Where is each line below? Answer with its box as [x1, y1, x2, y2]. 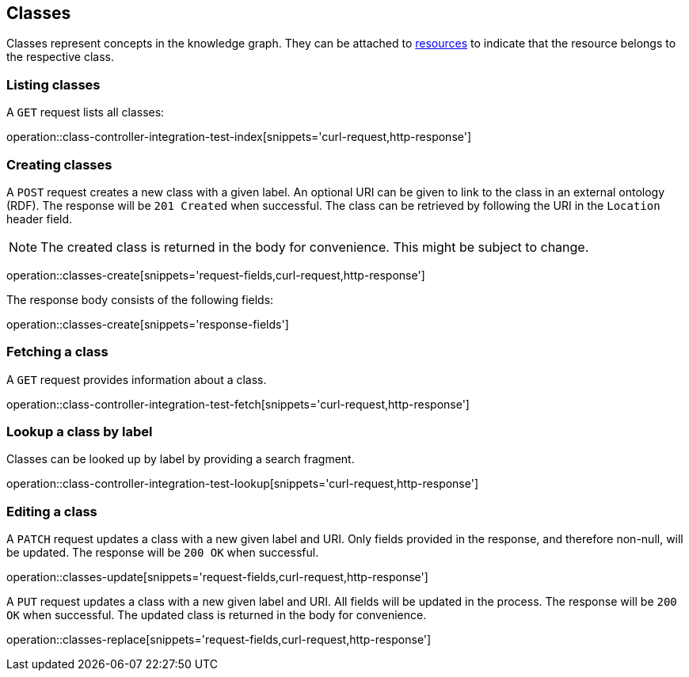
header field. [6, 211, 73, 226]
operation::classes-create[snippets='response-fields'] [6, 317, 289, 331]
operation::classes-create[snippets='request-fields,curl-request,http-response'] [6, 268, 425, 282]
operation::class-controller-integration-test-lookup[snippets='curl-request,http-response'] [6, 477, 479, 491]
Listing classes [6, 76, 101, 93]
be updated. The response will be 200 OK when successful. [6, 546, 319, 560]
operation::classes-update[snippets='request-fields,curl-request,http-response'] [6, 570, 428, 584]
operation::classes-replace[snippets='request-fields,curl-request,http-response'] [6, 633, 432, 647]
